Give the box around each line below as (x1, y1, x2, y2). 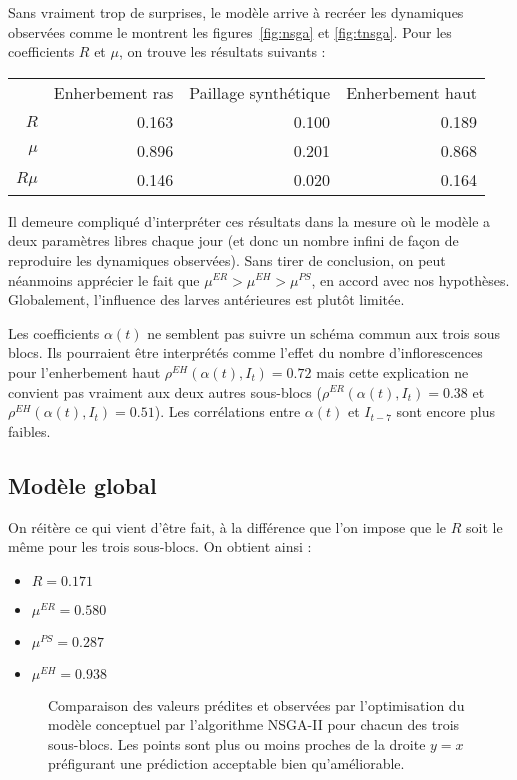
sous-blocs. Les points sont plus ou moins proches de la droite (48, 733, 426, 754)
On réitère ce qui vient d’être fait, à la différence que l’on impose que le (8, 516, 447, 537)
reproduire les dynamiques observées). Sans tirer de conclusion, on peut (8, 249, 446, 270)
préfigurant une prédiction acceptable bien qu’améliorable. (48, 753, 405, 774)
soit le (466, 516, 503, 537)
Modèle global (8, 469, 157, 500)
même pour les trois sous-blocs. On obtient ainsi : (8, 536, 312, 557)
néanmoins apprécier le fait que (8, 269, 200, 290)
